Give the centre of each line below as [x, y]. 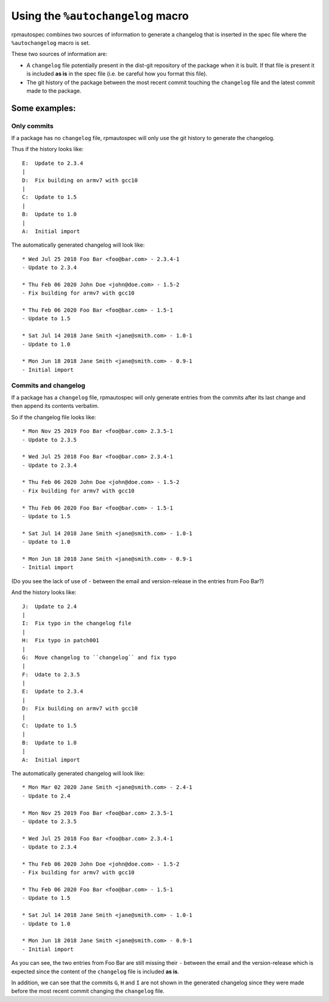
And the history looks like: [44, 592]
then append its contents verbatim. [55, 406]
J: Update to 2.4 [50, 606]
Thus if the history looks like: [48, 149]
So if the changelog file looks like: [54, 417]
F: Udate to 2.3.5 [51, 674]
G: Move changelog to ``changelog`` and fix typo [99, 657]
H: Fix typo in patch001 [61, 640]
